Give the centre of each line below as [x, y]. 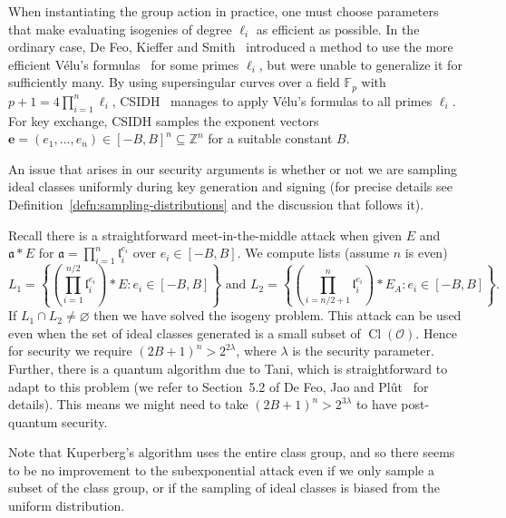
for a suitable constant [270, 138]
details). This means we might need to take [128, 404]
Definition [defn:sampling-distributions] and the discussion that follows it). [216, 204]
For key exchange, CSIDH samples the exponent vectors [164, 120]
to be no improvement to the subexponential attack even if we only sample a [221, 469]
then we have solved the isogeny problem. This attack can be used [277, 315]
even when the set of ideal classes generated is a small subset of [185, 332]
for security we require [70, 351]
